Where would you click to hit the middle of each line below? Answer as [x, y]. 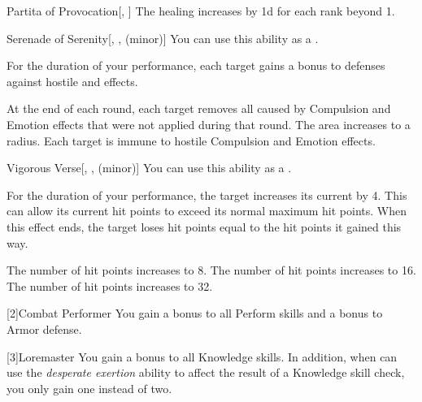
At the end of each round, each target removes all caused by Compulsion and [199, 108]
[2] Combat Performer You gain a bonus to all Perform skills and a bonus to [195, 313]
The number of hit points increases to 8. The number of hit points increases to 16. [211, 270]
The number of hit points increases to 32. [110, 285]
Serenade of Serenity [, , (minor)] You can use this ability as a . [163, 38]
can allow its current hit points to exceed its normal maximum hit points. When [207, 211]
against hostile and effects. [72, 81]
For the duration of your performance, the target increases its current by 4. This [207, 195]
